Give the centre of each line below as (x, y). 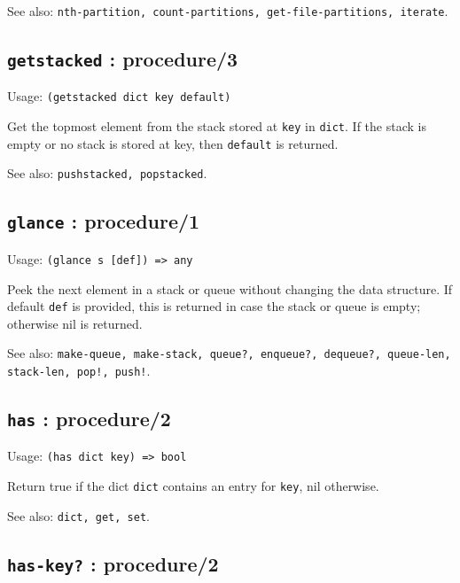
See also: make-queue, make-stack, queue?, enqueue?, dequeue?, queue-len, (229, 353)
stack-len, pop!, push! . (79, 370)
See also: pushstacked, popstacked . (107, 173)
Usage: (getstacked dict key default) (119, 96)
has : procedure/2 (89, 419)
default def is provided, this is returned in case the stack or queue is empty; (214, 306)
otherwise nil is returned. (75, 323)
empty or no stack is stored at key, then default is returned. (173, 143)
